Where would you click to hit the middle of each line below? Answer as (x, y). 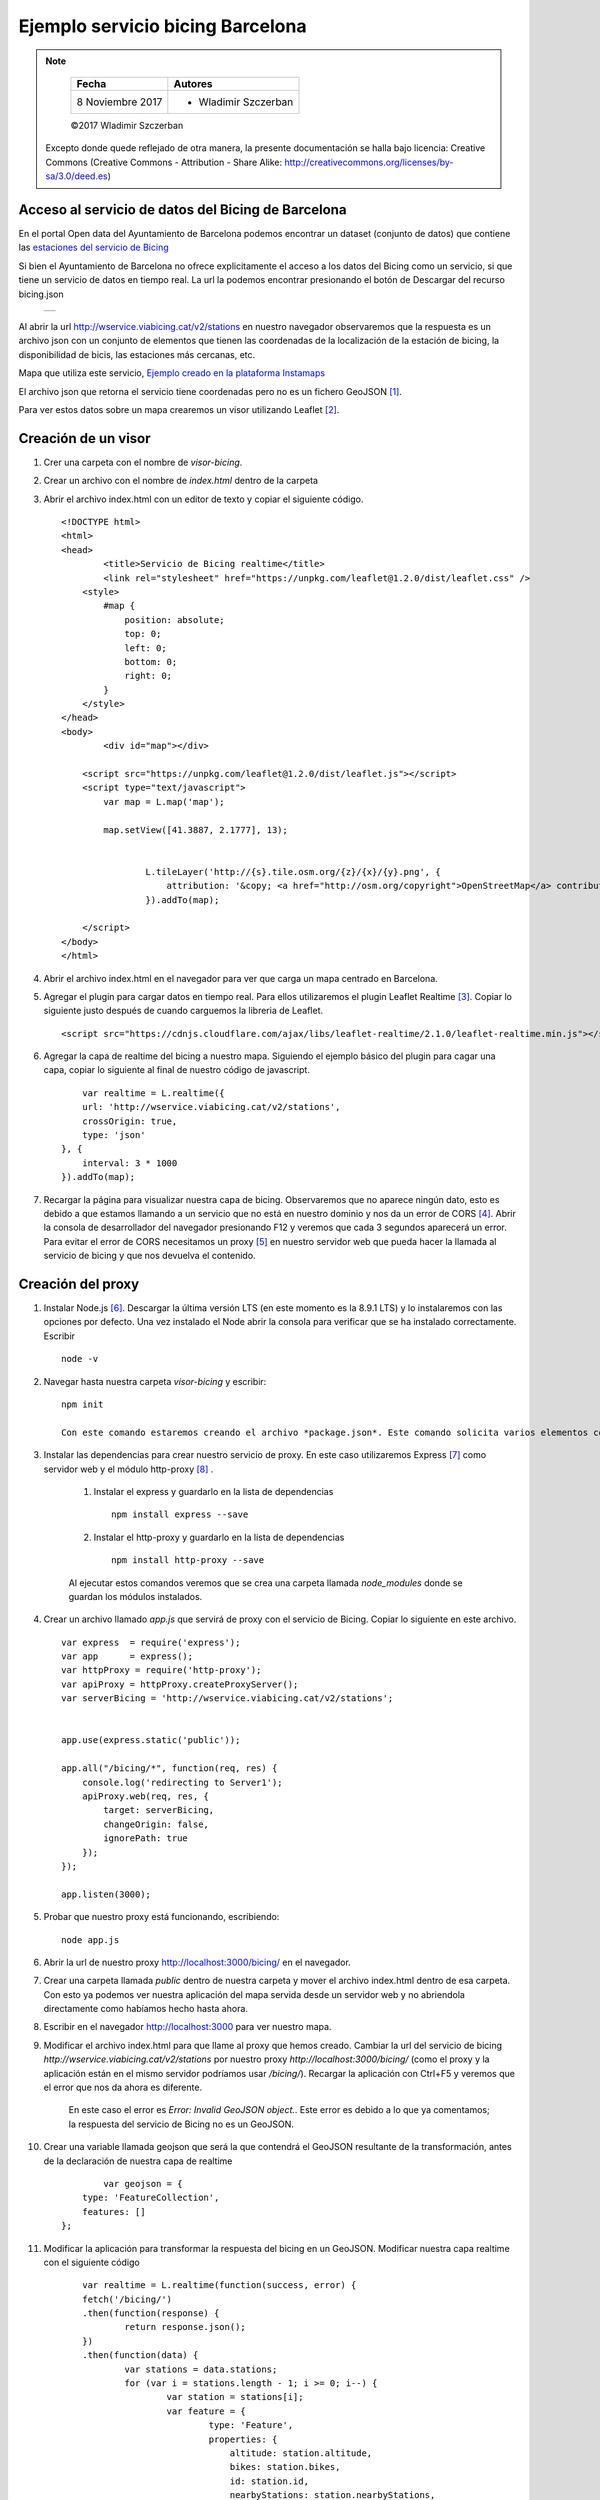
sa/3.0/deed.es (77, 176)
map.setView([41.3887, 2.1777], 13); (196, 829)
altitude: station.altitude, (301, 2453)
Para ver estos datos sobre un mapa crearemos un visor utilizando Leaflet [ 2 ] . (179, 409)
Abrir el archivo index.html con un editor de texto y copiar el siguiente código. (203, 499)
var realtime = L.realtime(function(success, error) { (219, 2285)
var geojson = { (143, 2183)
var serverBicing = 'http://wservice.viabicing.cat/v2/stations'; (227, 1698)
